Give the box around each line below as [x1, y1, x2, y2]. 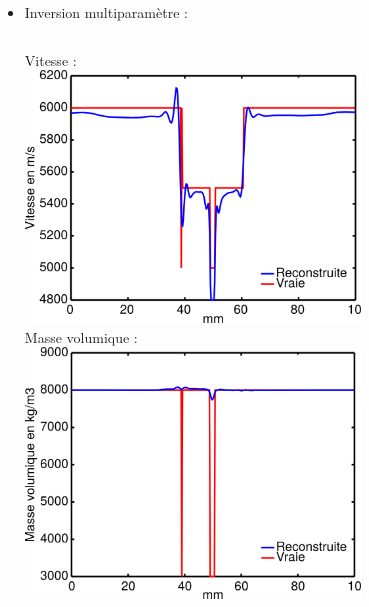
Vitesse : [24, 49, 77, 70]
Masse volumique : [24, 326, 138, 347]
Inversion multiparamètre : [24, 2, 188, 22]
